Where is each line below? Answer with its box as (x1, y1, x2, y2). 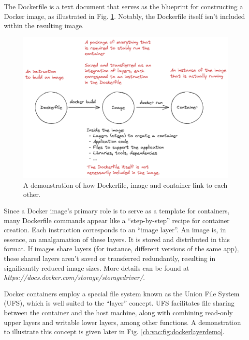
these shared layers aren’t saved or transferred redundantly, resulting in (4, 253, 216, 263)
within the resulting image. (4, 20, 84, 31)
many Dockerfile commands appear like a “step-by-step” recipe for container (4, 215, 230, 225)
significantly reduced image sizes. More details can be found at (4, 262, 190, 273)
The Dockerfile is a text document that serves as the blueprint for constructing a (4, 1, 243, 11)
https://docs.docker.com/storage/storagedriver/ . (4, 272, 145, 282)
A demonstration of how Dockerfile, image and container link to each (23, 179, 228, 190)
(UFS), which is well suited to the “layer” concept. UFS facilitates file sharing (4, 298, 234, 308)
